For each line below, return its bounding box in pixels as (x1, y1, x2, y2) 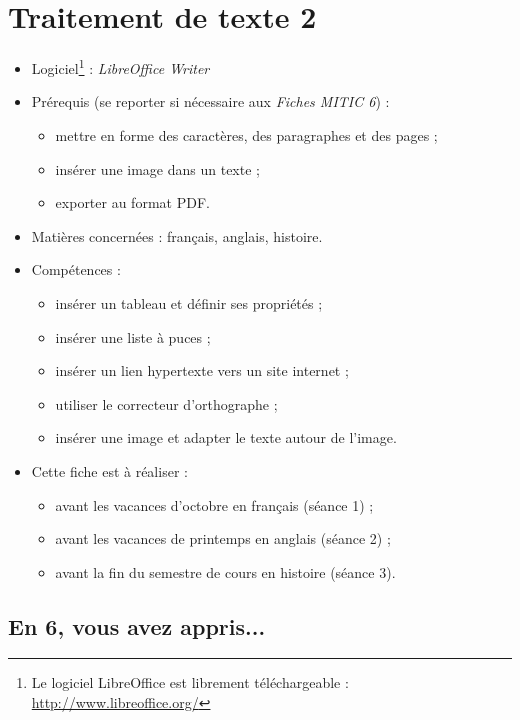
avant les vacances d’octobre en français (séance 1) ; (55, 494, 374, 515)
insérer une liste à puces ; (55, 326, 211, 347)
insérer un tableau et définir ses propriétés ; (55, 292, 323, 313)
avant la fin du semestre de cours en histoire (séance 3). (55, 561, 396, 582)
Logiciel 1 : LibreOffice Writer (31, 55, 210, 78)
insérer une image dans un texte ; (55, 158, 260, 179)
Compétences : (31, 259, 121, 280)
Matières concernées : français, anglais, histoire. (31, 225, 323, 246)
